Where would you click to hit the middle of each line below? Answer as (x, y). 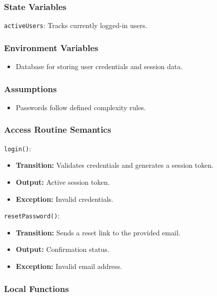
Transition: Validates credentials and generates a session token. (115, 165)
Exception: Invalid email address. (69, 266)
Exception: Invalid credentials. (64, 199)
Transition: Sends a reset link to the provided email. (98, 232)
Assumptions (30, 88)
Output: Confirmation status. (62, 249)
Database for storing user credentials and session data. (99, 66)
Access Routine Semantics (58, 129)
